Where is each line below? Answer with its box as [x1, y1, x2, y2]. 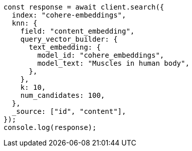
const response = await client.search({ [4, 3, 164, 11]
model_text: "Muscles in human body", [37, 59, 189, 67]
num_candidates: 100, [20, 91, 105, 99]
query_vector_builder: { [20, 35, 118, 43]
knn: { [12, 19, 38, 27]
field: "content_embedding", [20, 27, 135, 35]
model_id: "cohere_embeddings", [37, 51, 164, 59]
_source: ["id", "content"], [12, 107, 126, 115]
